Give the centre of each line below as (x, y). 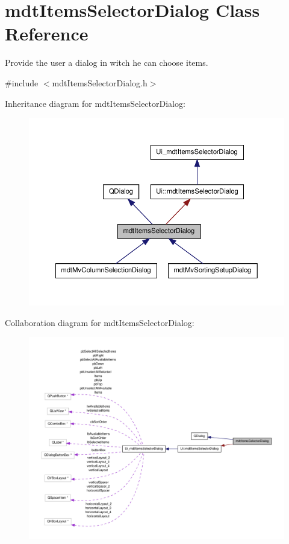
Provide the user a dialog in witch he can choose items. (107, 62)
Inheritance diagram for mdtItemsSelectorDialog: (95, 103)
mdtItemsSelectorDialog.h (100, 82)
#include (22, 82)
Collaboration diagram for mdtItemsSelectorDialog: (100, 322)
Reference (47, 34)
